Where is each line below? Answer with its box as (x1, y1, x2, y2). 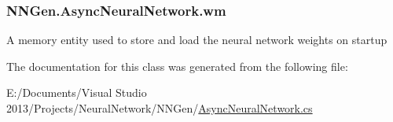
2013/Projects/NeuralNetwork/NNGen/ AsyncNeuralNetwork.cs (6, 100, 313, 116)
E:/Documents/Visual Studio (6, 84, 147, 101)
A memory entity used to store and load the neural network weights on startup (6, 31, 387, 48)
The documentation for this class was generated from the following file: (6, 57, 348, 74)
